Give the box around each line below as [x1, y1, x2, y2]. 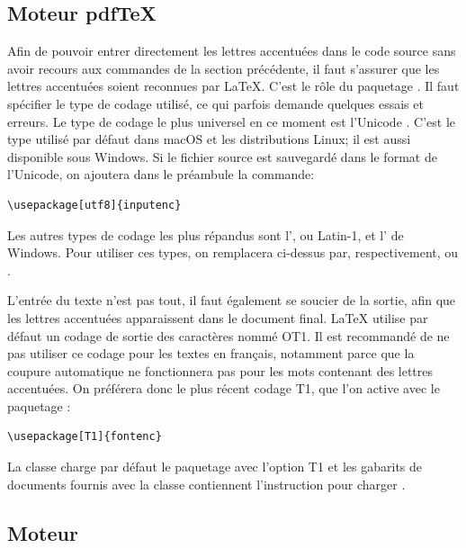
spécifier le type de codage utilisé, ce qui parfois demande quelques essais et [7, 94, 424, 112]
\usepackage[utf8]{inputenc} [7, 198, 182, 211]
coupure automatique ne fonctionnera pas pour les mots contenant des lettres [7, 361, 434, 380]
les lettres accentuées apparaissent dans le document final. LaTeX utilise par [7, 308, 428, 327]
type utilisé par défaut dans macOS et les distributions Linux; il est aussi [7, 130, 411, 148]
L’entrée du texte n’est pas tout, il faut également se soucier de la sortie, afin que [7, 291, 456, 310]
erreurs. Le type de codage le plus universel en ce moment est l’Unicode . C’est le [7, 112, 456, 130]
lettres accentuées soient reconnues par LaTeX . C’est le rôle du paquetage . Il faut [7, 76, 460, 95]
